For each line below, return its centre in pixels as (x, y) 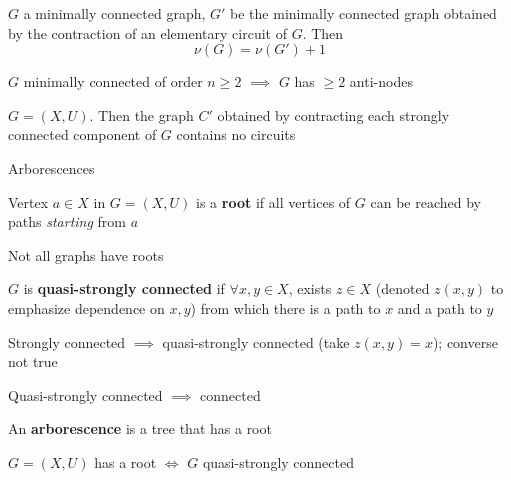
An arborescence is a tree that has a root (140, 428)
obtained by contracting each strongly (333, 114)
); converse (465, 341)
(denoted (402, 288)
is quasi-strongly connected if (124, 288)
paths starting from (67, 221)
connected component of (82, 134)
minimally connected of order (113, 81)
